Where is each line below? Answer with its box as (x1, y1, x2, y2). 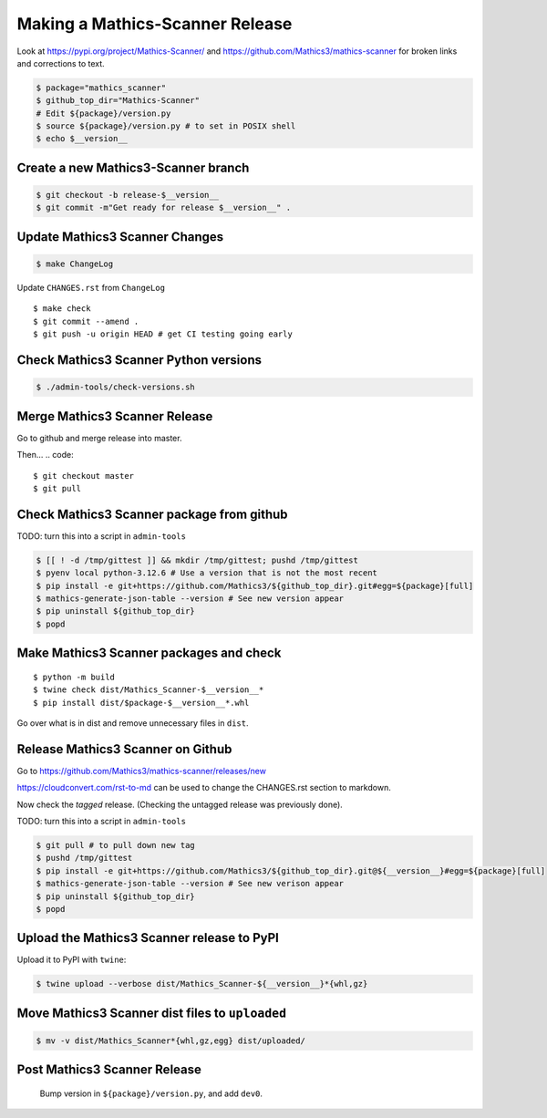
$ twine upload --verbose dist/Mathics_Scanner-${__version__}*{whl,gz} (36, 978, 368, 989)
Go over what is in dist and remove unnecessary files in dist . (16, 717, 249, 729)
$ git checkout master (33, 471, 135, 481)
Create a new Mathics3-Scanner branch (16, 160, 250, 175)
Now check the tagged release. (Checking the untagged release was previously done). (16, 799, 344, 810)
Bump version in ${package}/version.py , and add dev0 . (39, 1088, 263, 1099)
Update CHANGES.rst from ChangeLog (16, 283, 166, 294)
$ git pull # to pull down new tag (36, 840, 195, 850)
